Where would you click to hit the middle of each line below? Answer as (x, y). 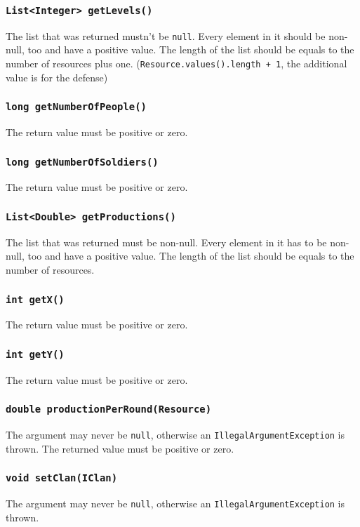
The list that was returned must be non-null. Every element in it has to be (166, 242)
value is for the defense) (57, 77)
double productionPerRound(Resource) (109, 409)
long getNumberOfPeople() (76, 107)
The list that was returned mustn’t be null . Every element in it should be (166, 35)
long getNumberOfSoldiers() (82, 162)
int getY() (35, 354)
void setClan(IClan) (62, 478)
